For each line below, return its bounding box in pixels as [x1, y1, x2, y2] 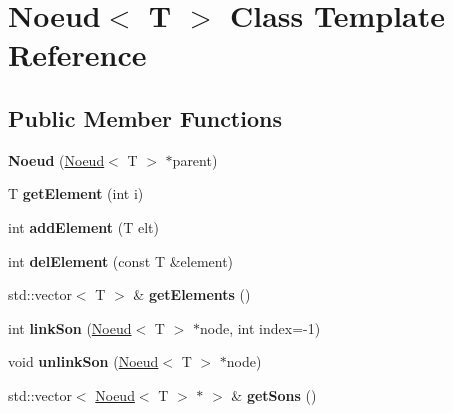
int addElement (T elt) [8, 216, 159, 237]
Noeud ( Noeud [8, 149, 105, 170]
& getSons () [231, 384, 317, 405]
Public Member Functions [8, 102, 282, 133]
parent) [172, 149, 218, 170]
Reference [8, 34, 147, 75]
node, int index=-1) [199, 317, 321, 338]
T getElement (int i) [8, 183, 144, 204]
